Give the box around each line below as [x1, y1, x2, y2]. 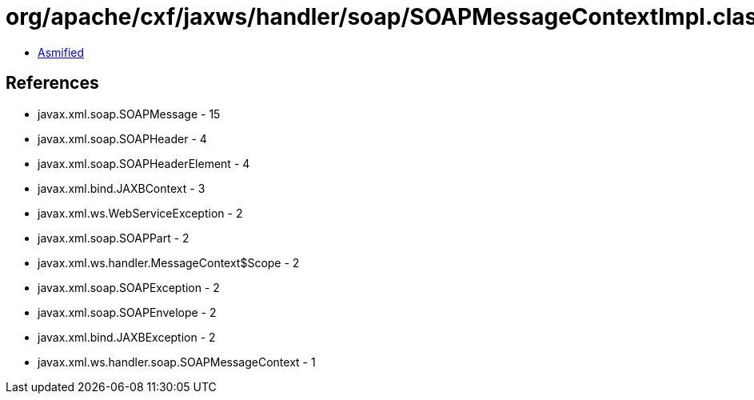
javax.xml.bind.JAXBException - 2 [38, 330, 216, 344]
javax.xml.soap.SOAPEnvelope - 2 [38, 305, 217, 319]
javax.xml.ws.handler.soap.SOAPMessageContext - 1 [38, 354, 316, 369]
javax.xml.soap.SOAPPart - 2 [38, 230, 189, 245]
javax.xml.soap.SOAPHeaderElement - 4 [38, 156, 250, 170]
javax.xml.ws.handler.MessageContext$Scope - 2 [38, 255, 300, 270]
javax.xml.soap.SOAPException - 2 [38, 280, 220, 294]
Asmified [38, 45, 85, 59]
